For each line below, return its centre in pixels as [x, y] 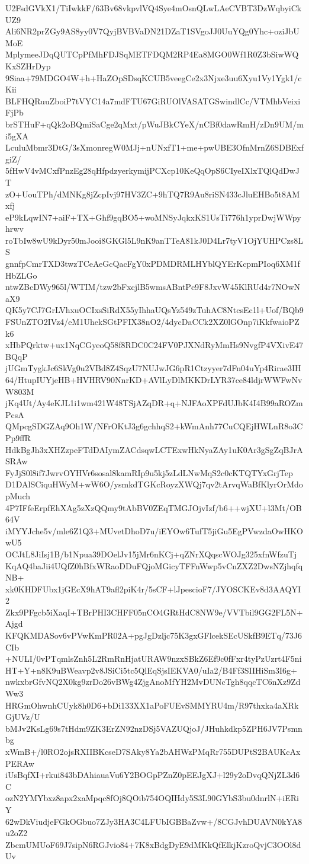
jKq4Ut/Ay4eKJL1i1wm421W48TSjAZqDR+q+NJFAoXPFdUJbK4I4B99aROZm [154, 403]
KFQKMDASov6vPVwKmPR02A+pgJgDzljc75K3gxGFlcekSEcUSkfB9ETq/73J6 [154, 635]
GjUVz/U [23, 717]
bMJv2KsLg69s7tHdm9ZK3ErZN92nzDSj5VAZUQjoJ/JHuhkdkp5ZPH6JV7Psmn [154, 728]
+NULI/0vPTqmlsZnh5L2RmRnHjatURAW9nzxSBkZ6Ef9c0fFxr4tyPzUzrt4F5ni [154, 659]
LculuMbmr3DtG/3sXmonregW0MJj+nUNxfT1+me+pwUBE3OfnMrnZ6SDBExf [154, 147]
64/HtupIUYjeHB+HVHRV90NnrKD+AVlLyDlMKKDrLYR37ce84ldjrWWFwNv [154, 380]
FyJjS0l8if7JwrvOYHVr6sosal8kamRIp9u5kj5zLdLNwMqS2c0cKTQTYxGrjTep [149, 472]
